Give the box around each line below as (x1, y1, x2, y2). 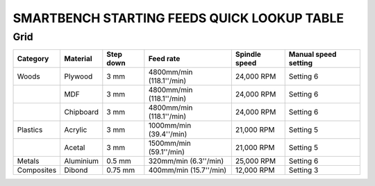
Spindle (235, 49, 262, 59)
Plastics (17, 125, 43, 135)
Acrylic (64, 125, 87, 135)
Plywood (64, 71, 93, 81)
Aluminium (64, 156, 99, 166)
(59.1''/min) (148, 147, 185, 157)
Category (17, 54, 49, 64)
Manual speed (288, 49, 337, 59)
